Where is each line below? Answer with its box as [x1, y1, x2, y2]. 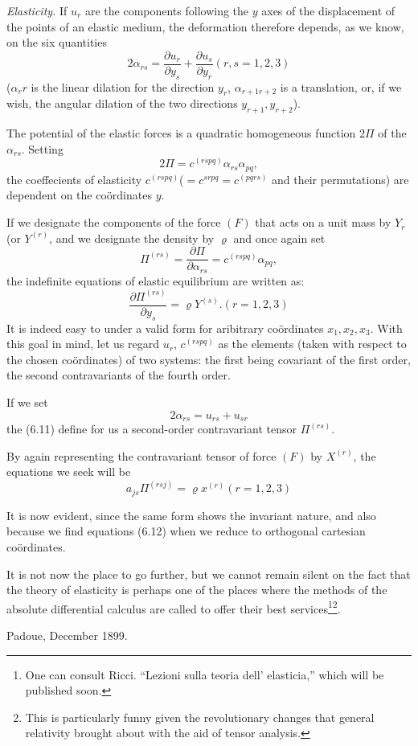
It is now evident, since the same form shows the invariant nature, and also [6, 506, 376, 523]
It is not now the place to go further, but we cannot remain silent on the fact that [6, 565, 411, 582]
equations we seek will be [6, 463, 131, 480]
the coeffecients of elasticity [6, 170, 142, 187]
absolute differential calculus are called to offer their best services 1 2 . [6, 597, 341, 617]
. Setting [21, 140, 64, 157]
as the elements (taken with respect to [218, 335, 407, 352]
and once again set [233, 229, 326, 246]
